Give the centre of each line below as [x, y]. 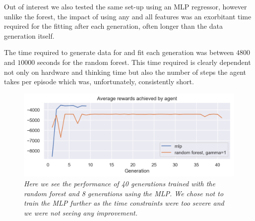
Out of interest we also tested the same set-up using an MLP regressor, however [126, 6]
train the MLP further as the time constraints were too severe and [124, 203]
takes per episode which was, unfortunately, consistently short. [99, 82]
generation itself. [29, 35]
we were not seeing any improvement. [81, 212]
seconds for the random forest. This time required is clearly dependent [144, 62]
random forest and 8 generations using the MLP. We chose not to [124, 193]
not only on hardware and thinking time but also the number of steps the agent [125, 72]
